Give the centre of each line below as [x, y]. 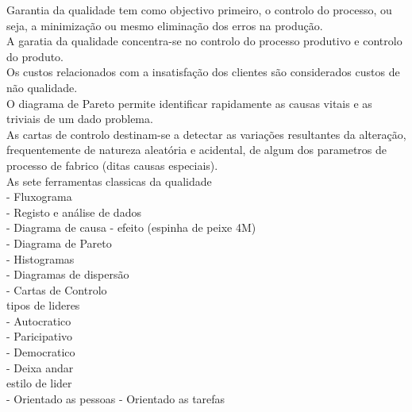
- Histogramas [40, 258]
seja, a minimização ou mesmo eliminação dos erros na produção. [165, 25]
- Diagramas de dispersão [68, 274]
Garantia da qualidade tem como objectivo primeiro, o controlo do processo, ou [199, 10]
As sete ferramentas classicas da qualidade [109, 181]
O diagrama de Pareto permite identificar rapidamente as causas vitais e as [189, 103]
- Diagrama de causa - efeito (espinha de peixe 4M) [131, 227]
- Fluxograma [39, 196]
